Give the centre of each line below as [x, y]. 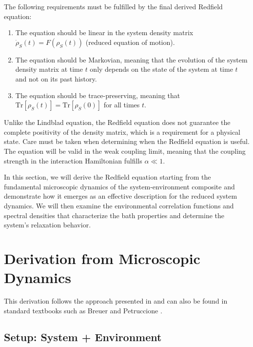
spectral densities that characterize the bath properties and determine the [114, 215]
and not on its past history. [56, 78]
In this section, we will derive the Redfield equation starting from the [107, 177]
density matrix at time [49, 69]
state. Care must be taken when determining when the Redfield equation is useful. [127, 141]
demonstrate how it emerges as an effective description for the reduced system [121, 196]
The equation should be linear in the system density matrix [104, 32]
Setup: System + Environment [83, 337]
